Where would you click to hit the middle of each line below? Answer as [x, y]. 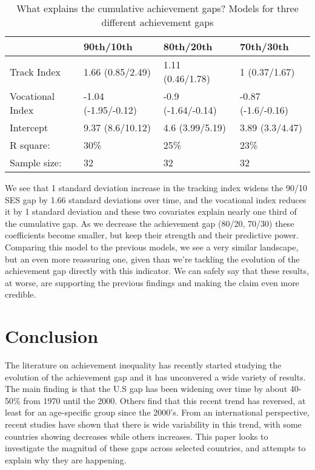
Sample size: [36, 162]
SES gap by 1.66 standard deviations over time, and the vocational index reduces [156, 199]
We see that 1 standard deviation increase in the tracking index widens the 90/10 [156, 188]
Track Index [35, 71]
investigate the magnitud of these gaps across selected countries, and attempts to [155, 448]
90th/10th [108, 46]
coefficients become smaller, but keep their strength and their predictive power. [152, 235]
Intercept [29, 127]
